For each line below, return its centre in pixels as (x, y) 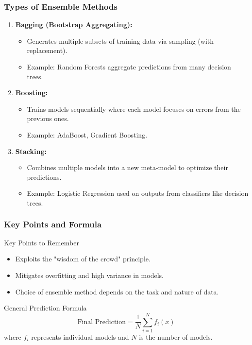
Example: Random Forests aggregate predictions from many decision (129, 67)
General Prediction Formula (45, 308)
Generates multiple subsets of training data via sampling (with (120, 41)
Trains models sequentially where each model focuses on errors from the (134, 109)
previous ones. (48, 118)
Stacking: (31, 151)
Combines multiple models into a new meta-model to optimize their (127, 167)
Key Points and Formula (53, 224)
